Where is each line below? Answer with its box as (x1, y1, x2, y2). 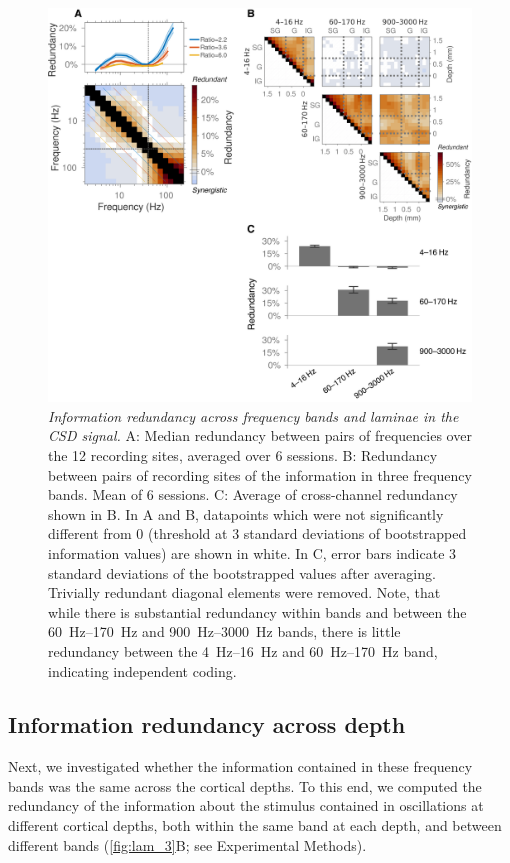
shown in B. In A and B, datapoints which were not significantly (48, 503, 444, 524)
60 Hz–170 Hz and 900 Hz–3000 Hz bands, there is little (48, 621, 401, 642)
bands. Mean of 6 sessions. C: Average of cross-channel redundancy (48, 484, 458, 505)
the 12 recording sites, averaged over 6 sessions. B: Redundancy (48, 444, 438, 465)
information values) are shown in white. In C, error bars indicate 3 (48, 542, 457, 563)
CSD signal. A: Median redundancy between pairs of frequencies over (48, 425, 472, 446)
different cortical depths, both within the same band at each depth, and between (8, 815, 502, 836)
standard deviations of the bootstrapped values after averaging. (48, 562, 436, 583)
